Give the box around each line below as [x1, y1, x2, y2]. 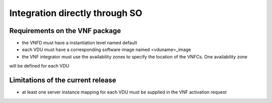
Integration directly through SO [9, 7, 143, 18]
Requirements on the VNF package [9, 26, 121, 35]
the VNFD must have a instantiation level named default [22, 40, 138, 46]
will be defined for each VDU [9, 63, 70, 69]
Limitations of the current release [9, 76, 116, 84]
